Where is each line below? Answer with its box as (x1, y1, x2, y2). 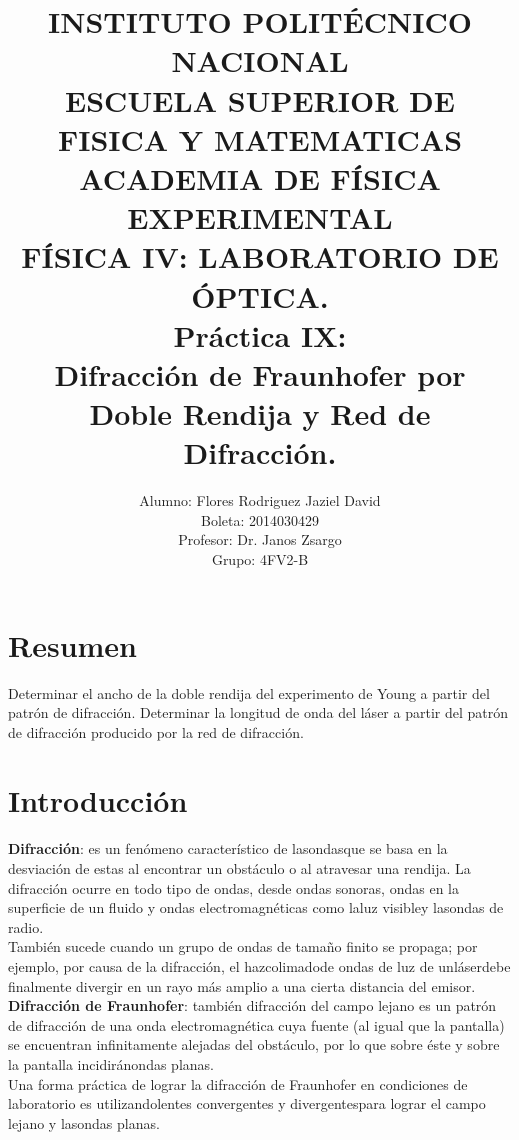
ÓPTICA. (191, 275, 329, 316)
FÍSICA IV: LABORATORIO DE (21, 236, 499, 277)
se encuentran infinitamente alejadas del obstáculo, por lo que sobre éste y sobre (8, 1034, 500, 1055)
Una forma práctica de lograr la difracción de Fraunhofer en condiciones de (8, 1073, 468, 1094)
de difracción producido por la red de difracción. (8, 721, 304, 742)
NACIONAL (171, 40, 349, 81)
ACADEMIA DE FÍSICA (79, 157, 441, 198)
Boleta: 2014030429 (200, 509, 320, 530)
